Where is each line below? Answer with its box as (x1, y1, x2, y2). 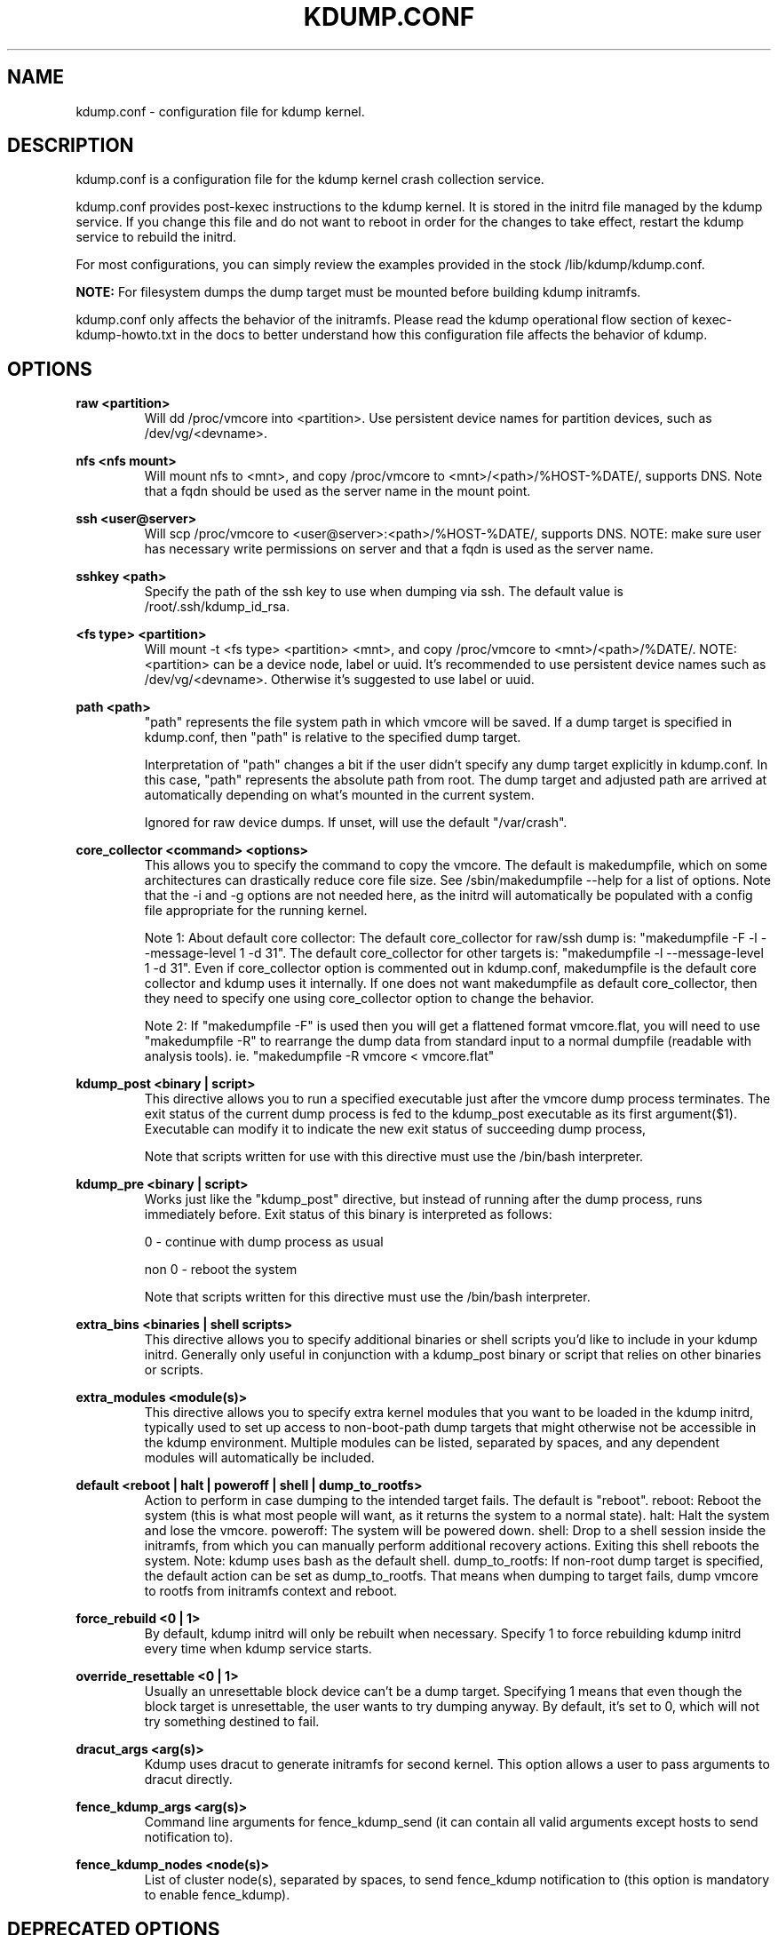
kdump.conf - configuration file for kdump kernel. (75, 103, 365, 119)
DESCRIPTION (7, 134, 134, 157)
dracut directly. (144, 1772, 233, 1788)
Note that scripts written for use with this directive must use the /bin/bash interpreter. (144, 1149, 644, 1165)
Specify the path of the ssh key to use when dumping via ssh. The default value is (144, 584, 623, 600)
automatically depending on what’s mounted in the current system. (144, 787, 535, 803)
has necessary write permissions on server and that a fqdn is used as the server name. (144, 541, 654, 557)
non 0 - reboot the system (144, 1262, 298, 1278)
